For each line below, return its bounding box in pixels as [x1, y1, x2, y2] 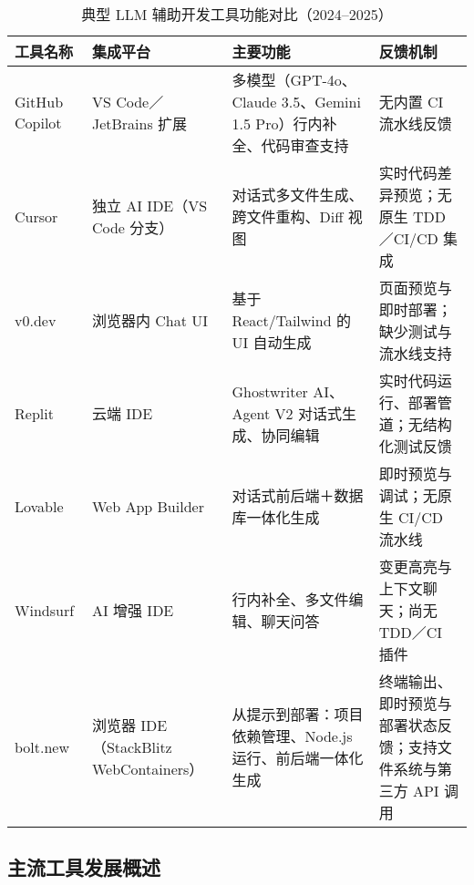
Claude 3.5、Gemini [232, 91, 361, 112]
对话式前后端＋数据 [232, 485, 364, 506]
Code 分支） [91, 217, 174, 238]
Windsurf [15, 599, 75, 621]
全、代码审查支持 [232, 135, 349, 156]
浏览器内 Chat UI [91, 310, 209, 331]
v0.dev [15, 309, 57, 331]
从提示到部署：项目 [232, 704, 364, 725]
